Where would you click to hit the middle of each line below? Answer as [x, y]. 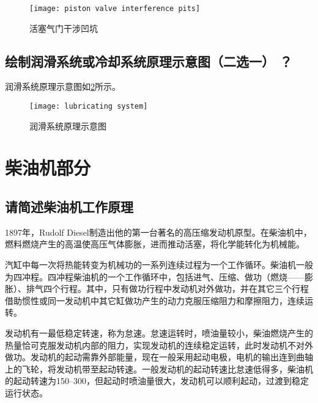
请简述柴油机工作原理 [69, 207]
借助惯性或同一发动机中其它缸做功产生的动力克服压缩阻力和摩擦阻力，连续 [155, 300]
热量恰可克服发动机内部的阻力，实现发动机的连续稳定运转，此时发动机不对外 [159, 345]
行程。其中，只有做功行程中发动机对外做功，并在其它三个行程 [184, 289]
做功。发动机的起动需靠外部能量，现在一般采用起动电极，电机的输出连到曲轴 [159, 357]
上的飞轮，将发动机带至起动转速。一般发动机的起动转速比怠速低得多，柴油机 [159, 369]
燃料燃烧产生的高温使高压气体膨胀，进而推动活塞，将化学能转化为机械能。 [155, 244]
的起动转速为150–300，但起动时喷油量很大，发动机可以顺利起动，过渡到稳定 [157, 381]
